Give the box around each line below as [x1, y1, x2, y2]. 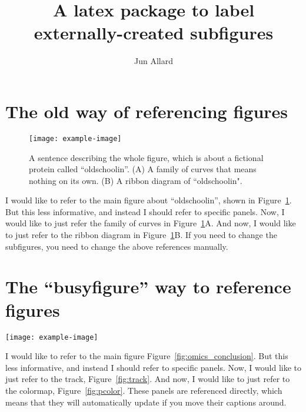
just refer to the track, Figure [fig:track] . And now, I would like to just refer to [5, 373, 290, 385]
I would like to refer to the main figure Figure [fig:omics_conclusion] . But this [5, 350, 288, 362]
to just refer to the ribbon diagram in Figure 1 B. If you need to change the [5, 229, 277, 241]
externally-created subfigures [34, 21, 274, 45]
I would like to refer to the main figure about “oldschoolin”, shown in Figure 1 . [5, 194, 292, 206]
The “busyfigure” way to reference [5, 274, 291, 299]
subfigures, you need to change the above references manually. [5, 240, 228, 252]
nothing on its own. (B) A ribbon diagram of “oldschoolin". [29, 174, 242, 186]
